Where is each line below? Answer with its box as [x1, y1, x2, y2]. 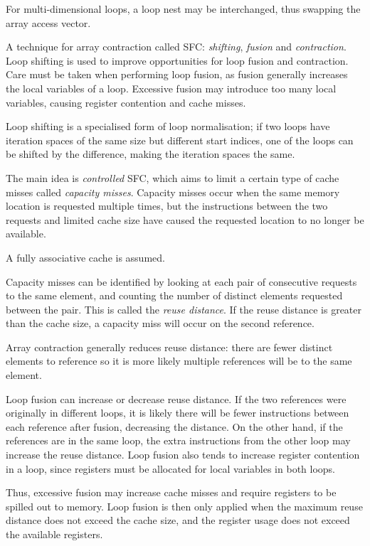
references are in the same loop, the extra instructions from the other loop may [6, 433, 351, 448]
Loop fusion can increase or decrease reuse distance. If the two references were [6, 391, 347, 406]
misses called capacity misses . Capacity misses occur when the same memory [6, 184, 340, 199]
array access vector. [6, 15, 91, 30]
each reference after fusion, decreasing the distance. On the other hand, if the [6, 419, 343, 434]
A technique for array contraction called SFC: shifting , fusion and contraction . [6, 39, 347, 54]
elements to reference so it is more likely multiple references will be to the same [6, 353, 352, 368]
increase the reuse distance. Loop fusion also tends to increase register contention [6, 447, 360, 462]
